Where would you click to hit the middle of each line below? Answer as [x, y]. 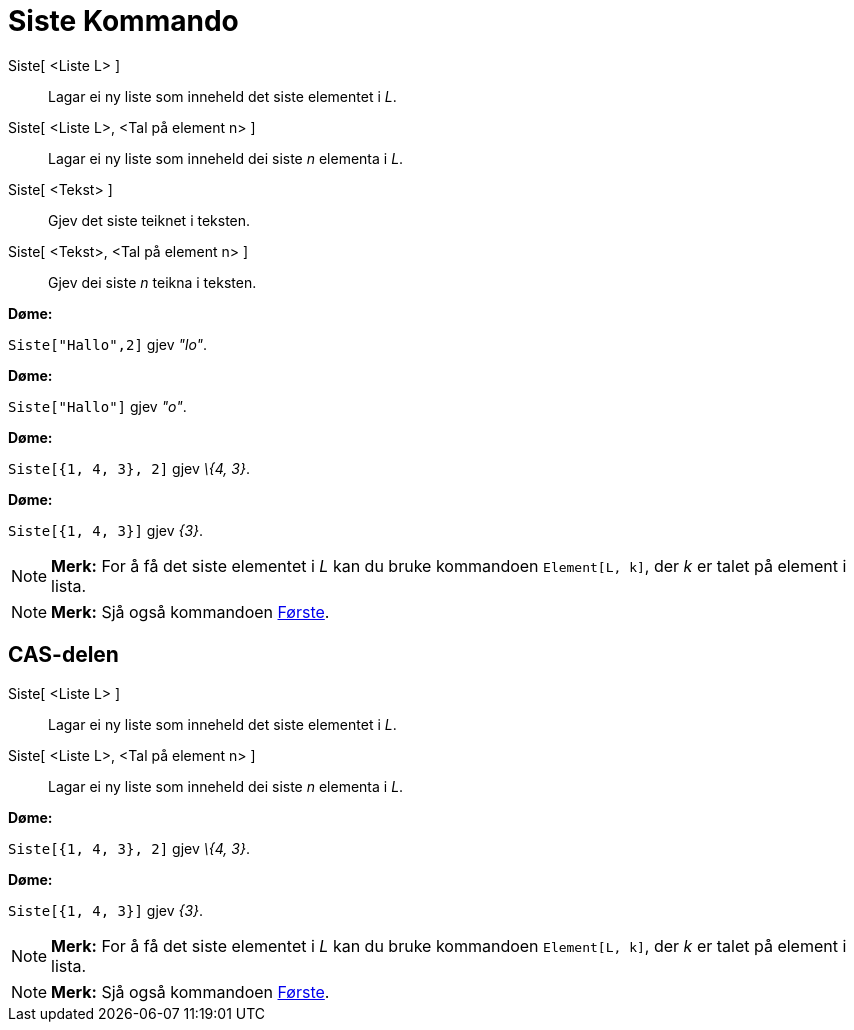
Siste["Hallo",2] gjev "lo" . [108, 344]
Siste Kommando [123, 21]
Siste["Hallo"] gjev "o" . [97, 406]
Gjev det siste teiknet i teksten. [149, 220]
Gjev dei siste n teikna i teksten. [152, 282]
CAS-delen [63, 655]
